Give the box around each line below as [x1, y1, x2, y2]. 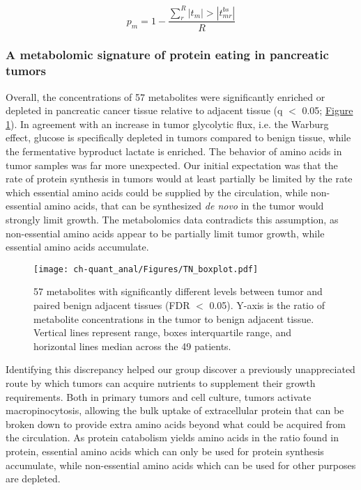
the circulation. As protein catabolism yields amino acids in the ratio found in [6, 430, 339, 445]
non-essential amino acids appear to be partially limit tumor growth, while [6, 226, 325, 240]
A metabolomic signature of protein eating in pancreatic [6, 46, 329, 63]
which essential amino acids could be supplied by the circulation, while [6, 184, 308, 199]
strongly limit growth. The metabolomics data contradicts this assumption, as [6, 212, 339, 227]
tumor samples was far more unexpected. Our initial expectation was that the [6, 157, 338, 172]
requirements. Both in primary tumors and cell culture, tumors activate [6, 389, 312, 404]
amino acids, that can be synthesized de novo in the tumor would [44, 198, 324, 213]
